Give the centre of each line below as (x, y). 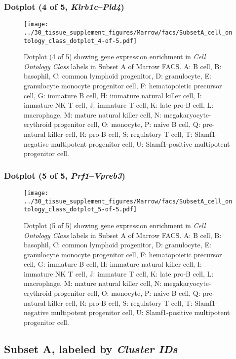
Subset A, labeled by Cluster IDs (91, 348)
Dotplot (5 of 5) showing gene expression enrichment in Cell (115, 225)
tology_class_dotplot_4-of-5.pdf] (80, 41)
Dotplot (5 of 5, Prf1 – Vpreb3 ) (65, 175)
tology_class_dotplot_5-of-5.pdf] (80, 210)
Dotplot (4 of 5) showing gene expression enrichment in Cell (115, 57)
